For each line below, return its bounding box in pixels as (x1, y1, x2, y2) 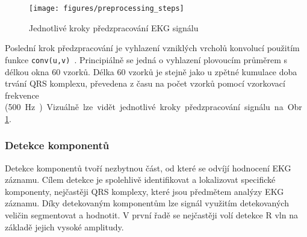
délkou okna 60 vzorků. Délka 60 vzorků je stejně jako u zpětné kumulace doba (5, 65, 297, 78)
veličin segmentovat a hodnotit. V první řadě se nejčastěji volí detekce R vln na (5, 209, 298, 221)
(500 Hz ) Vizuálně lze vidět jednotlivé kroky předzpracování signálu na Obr (5, 100, 302, 113)
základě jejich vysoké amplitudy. (5, 220, 124, 233)
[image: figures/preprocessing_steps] (29, 4, 184, 13)
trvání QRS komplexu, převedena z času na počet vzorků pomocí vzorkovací (5, 77, 285, 90)
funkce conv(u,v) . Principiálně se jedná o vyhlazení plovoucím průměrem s (5, 53, 287, 66)
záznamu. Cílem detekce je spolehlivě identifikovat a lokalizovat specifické (5, 173, 276, 186)
